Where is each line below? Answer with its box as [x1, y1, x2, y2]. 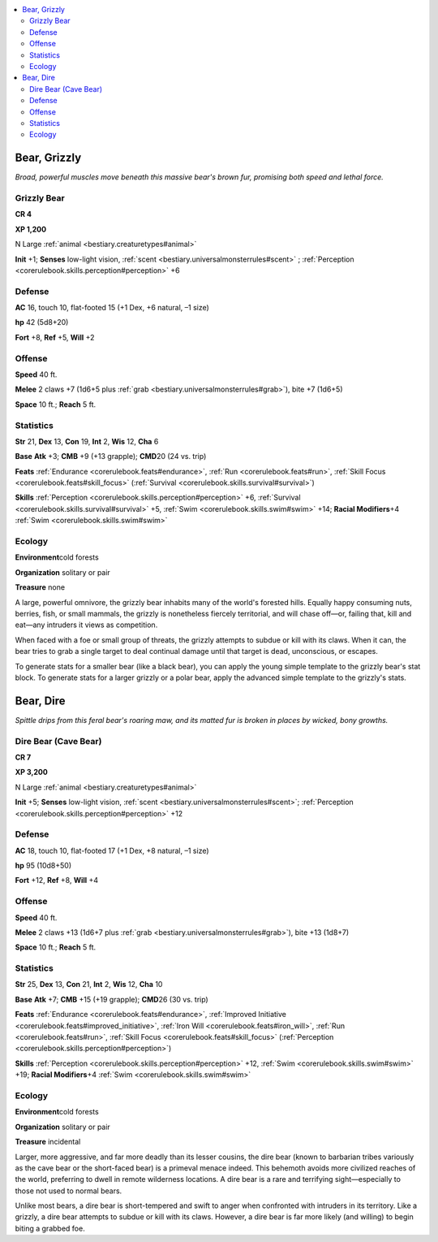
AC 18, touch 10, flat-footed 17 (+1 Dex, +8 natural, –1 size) [15, 846, 210, 855]
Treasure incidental [15, 1137, 81, 1147]
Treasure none [15, 582, 65, 592]
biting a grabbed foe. [15, 1223, 85, 1233]
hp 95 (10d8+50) [15, 861, 72, 871]
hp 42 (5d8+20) [15, 318, 69, 327]
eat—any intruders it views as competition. [15, 620, 158, 630]
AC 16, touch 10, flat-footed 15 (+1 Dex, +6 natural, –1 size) [15, 303, 210, 313]
